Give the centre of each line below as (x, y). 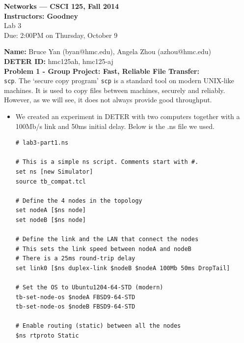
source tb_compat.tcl (51, 181)
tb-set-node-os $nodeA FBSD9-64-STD (75, 297)
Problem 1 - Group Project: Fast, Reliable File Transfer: (102, 71)
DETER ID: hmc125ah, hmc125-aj (59, 61)
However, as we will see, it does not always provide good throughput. (108, 100)
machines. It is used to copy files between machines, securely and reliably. (115, 90)
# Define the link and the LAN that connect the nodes (107, 239)
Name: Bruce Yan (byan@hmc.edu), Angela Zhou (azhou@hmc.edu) (108, 51)
